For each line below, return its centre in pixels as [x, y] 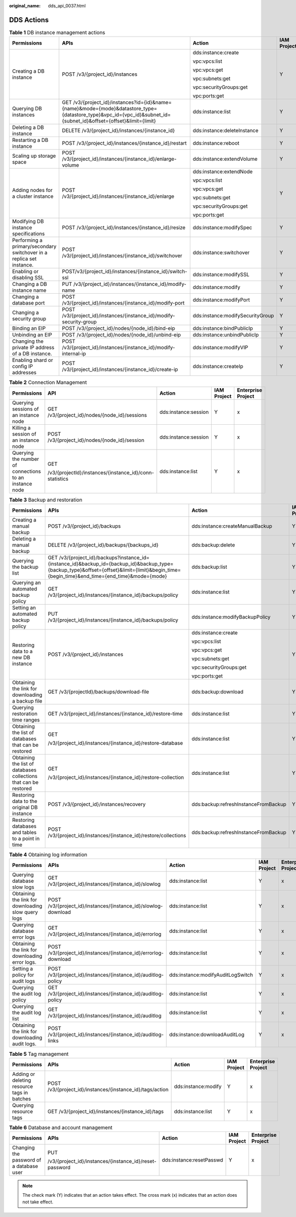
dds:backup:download [218, 692]
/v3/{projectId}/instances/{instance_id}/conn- [101, 472]
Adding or [24, 1074]
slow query [25, 912]
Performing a [27, 240]
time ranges [26, 720]
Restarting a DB [30, 140]
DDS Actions [29, 20]
